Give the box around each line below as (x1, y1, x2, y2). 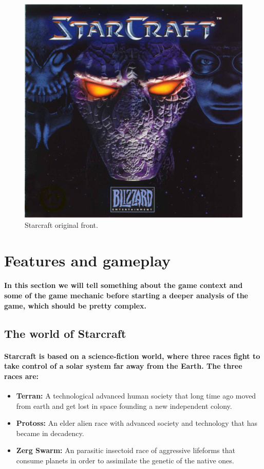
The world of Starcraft (4, 325, 126, 341)
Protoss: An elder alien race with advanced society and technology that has (16, 418, 258, 428)
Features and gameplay (4, 249, 171, 270)
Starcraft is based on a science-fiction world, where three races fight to (4, 350, 260, 361)
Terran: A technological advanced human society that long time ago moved (16, 390, 256, 401)
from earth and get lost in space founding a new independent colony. (16, 400, 232, 411)
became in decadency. (16, 427, 84, 438)
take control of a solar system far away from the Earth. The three (4, 360, 242, 371)
